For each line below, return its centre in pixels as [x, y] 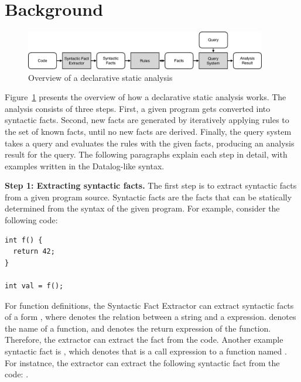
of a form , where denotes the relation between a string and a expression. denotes [150, 317]
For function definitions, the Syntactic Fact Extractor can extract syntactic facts [149, 305]
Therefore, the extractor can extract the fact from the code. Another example [144, 340]
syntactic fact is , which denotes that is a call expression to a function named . [146, 351]
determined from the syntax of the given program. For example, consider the [142, 208]
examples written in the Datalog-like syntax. [85, 166]
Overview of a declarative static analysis [100, 77]
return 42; [34, 252]
